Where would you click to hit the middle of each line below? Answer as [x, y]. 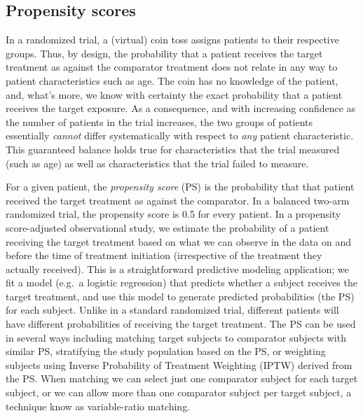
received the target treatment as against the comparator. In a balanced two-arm [178, 200]
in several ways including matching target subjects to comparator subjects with [176, 337]
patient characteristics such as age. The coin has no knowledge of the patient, [172, 80]
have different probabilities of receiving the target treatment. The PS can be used [181, 324]
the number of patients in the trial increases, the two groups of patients [159, 121]
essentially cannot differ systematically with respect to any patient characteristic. [180, 135]
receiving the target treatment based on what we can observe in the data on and [178, 241]
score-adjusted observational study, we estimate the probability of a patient [167, 227]
